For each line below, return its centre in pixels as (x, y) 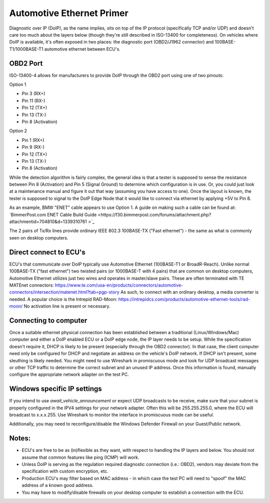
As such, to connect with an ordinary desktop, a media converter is (189, 292)
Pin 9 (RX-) (33, 147)
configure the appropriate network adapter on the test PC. (69, 374)
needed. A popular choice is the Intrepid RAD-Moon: (63, 299)
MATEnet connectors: (32, 285)
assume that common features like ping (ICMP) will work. (80, 457)
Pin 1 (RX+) (33, 140)
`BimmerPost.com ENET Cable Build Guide (53, 214)
